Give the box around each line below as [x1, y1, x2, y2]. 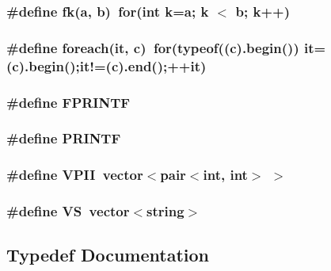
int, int [203, 165, 248, 185]
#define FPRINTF [6, 92, 131, 112]
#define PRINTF [6, 128, 121, 148]
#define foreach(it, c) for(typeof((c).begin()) [6, 37, 299, 57]
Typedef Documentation [6, 242, 209, 267]
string [146, 201, 185, 221]
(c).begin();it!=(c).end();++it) [6, 55, 207, 75]
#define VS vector [6, 201, 130, 221]
